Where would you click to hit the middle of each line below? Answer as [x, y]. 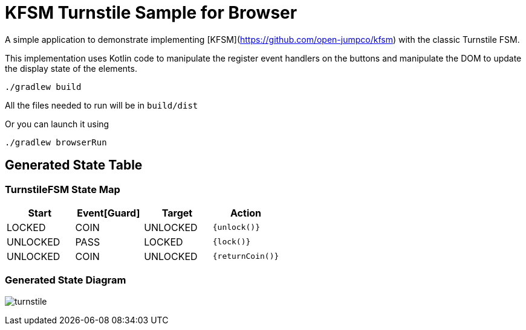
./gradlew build [43, 87]
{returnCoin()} [246, 256]
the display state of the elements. [71, 68]
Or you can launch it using [57, 124]
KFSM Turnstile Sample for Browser [151, 13]
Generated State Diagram [66, 280]
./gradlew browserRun [56, 142]
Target [177, 213]
